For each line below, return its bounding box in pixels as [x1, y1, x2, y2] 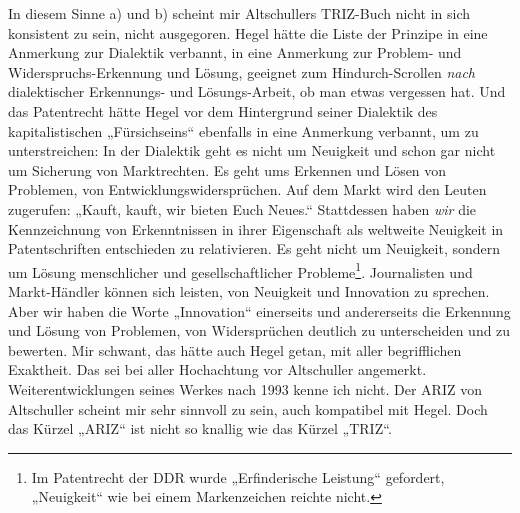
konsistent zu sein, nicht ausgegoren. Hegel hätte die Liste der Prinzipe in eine [8, 22, 488, 43]
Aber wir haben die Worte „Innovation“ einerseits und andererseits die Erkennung [8, 300, 511, 321]
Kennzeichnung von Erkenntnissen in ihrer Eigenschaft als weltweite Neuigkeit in [8, 218, 504, 239]
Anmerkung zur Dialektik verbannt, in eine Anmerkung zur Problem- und [8, 42, 462, 63]
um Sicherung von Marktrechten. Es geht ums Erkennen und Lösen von [8, 159, 447, 180]
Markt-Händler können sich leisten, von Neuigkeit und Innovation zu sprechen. [8, 280, 490, 301]
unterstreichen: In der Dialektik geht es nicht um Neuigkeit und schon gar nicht [8, 140, 496, 161]
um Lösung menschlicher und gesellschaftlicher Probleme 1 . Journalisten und [8, 258, 473, 282]
